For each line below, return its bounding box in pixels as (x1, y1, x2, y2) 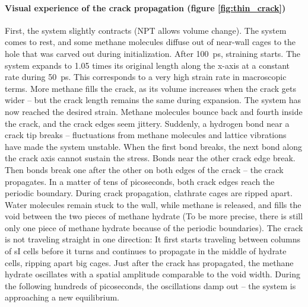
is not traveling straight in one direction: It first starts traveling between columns (5, 233, 301, 245)
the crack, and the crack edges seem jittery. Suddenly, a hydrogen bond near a (5, 117, 290, 129)
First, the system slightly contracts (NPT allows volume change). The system (5, 24, 287, 36)
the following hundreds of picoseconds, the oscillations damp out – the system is (5, 279, 296, 292)
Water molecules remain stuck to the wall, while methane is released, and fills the (5, 198, 301, 210)
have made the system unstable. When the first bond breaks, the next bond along (5, 140, 302, 152)
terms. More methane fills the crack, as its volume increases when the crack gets (5, 82, 297, 94)
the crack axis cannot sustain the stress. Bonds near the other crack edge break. (5, 152, 296, 164)
